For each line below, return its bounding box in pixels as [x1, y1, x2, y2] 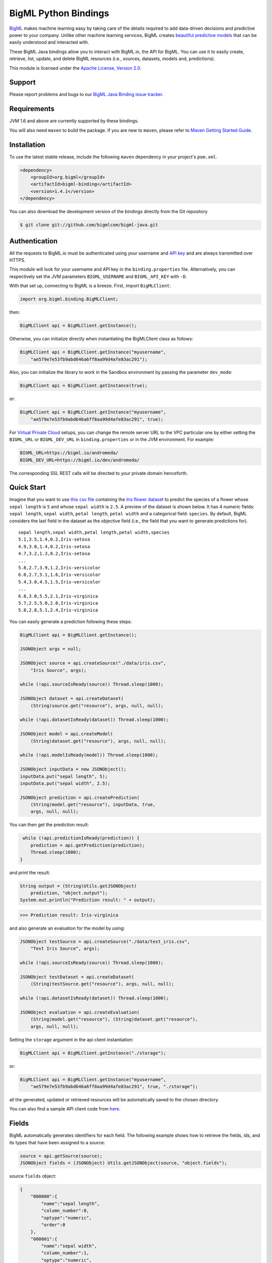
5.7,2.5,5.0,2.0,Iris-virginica [18, 600, 98, 606]
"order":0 [41, 1222, 65, 1228]
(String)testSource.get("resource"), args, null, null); [30, 981, 174, 987]
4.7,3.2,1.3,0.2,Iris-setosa [18, 551, 90, 557]
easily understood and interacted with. [9, 39, 89, 45]
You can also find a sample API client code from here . [9, 1106, 121, 1112]
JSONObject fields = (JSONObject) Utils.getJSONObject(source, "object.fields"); [20, 1160, 228, 1165]
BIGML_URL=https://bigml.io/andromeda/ [20, 450, 118, 456]
